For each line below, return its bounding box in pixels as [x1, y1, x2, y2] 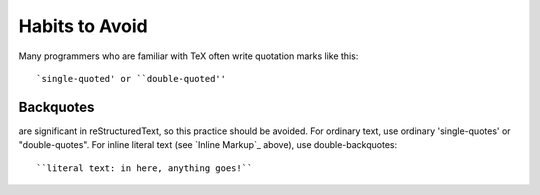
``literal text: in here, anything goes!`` [36, 162, 253, 174]
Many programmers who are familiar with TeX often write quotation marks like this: [18, 50, 359, 62]
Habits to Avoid [18, 15, 149, 37]
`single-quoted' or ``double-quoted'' [36, 73, 227, 84]
